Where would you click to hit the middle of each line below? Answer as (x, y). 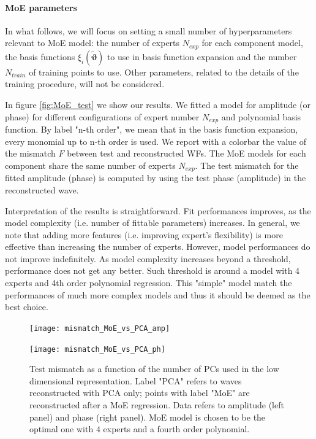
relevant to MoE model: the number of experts (92, 43)
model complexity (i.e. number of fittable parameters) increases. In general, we (152, 223)
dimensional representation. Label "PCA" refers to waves (136, 380)
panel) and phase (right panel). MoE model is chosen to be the (148, 417)
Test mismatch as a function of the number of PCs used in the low (154, 369)
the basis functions (40, 56)
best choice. (27, 307)
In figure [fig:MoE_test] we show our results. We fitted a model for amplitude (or (158, 105)
